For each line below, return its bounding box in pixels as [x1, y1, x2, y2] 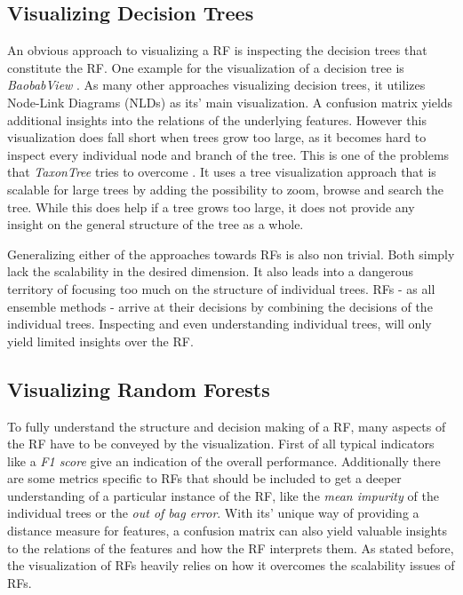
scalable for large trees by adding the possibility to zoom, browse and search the [7, 179, 444, 198]
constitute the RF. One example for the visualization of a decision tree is [7, 58, 404, 76]
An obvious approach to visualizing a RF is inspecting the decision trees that [7, 41, 427, 59]
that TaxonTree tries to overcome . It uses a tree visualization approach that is [7, 163, 436, 181]
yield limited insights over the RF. [7, 331, 194, 350]
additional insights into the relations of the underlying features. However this [7, 110, 427, 129]
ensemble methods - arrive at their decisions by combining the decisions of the [7, 297, 433, 315]
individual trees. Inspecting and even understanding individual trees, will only [7, 314, 432, 333]
